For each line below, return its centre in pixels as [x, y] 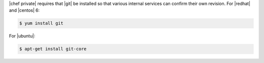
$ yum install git [41, 23]
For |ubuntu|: [22, 36]
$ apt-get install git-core [53, 49]
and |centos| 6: [24, 10]
